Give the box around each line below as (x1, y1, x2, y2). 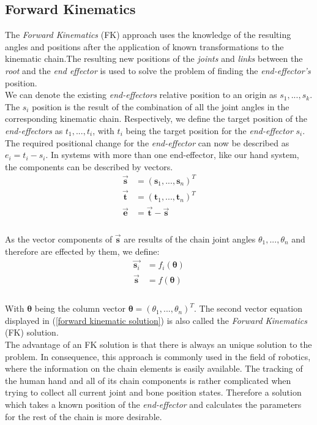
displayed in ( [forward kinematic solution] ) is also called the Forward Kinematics (5, 314, 307, 326)
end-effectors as (5, 124, 63, 137)
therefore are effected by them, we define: (5, 244, 160, 257)
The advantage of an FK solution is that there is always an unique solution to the (5, 338, 312, 351)
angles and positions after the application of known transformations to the (5, 40, 284, 53)
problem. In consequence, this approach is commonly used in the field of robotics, (5, 350, 311, 363)
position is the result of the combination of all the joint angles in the (32, 100, 289, 113)
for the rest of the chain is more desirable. (5, 410, 162, 423)
